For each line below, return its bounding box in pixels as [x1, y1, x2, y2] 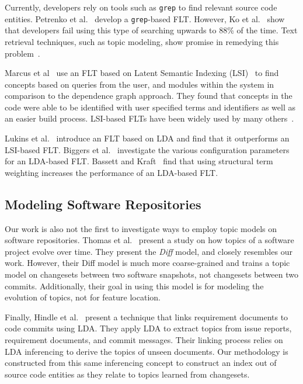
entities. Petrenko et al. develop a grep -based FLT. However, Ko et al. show [5, 12, 285, 25]
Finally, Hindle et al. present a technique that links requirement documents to [5, 310, 288, 323]
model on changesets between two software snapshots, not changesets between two [5, 268, 298, 281]
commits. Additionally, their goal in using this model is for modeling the [5, 279, 264, 292]
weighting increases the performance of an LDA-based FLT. [5, 166, 218, 178]
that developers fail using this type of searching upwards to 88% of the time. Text [5, 24, 298, 36]
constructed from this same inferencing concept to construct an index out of [5, 357, 277, 369]
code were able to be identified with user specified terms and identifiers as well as [5, 101, 295, 113]
